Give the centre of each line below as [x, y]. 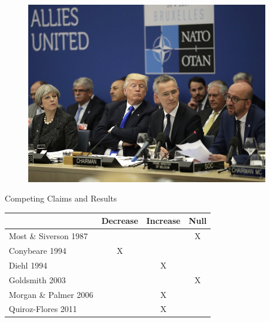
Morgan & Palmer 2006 [51, 294]
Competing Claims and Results [61, 198]
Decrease [120, 221]
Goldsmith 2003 [37, 279]
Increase [163, 221]
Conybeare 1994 [38, 250]
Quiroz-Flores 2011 [43, 309]
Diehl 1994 [28, 265]
